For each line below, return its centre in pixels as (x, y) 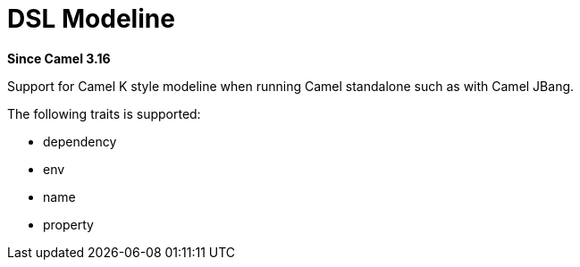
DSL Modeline (91, 19)
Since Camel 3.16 (59, 58)
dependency (80, 141)
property (68, 224)
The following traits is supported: (104, 113)
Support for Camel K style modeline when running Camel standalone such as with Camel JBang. (291, 86)
